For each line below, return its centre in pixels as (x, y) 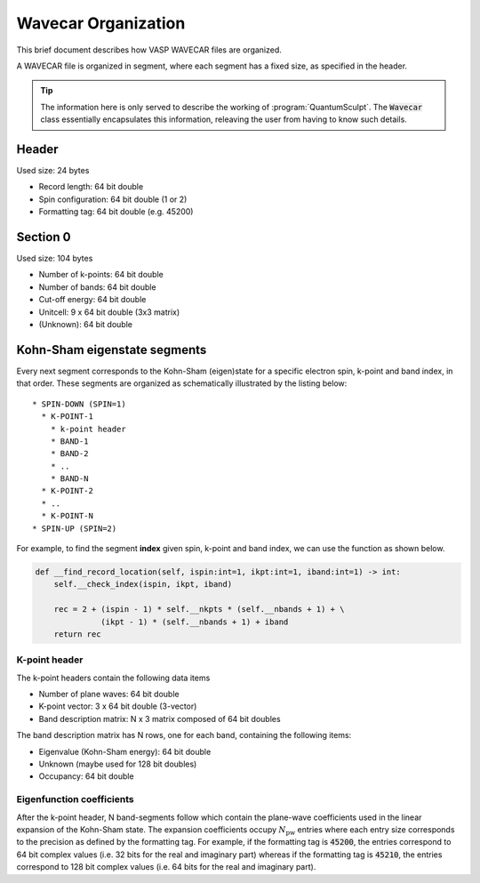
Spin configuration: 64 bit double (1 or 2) (113, 199)
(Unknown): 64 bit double (86, 325)
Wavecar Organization (101, 23)
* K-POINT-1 (67, 417)
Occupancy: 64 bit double (86, 776)
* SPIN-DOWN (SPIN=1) (79, 404)
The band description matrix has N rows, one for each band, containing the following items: (184, 735)
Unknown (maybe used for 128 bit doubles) (118, 764)
